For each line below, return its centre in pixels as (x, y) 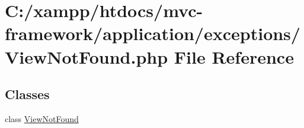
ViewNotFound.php (87, 56)
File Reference (234, 56)
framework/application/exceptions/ (153, 33)
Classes (27, 94)
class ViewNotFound (42, 118)
